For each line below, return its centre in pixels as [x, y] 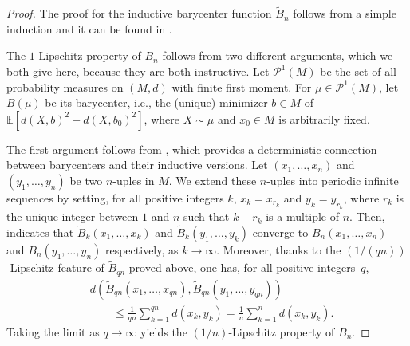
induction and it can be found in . [89, 28]
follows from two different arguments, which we [278, 55]
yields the [164, 331]
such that [206, 216]
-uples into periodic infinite [333, 180]
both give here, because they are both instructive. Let [138, 71]
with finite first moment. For [242, 86]
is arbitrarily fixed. [324, 118]
